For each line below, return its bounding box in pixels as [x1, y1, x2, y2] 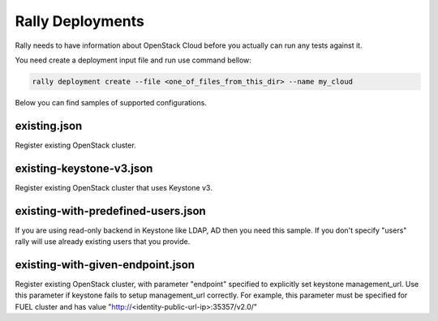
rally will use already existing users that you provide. [15, 237, 191, 246]
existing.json [15, 118, 83, 133]
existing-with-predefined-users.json [15, 203, 206, 218]
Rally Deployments [15, 12, 145, 30]
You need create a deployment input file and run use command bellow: [15, 55, 251, 65]
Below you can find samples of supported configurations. [15, 97, 207, 107]
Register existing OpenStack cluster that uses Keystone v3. [15, 182, 213, 192]
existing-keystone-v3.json [15, 161, 153, 175]
